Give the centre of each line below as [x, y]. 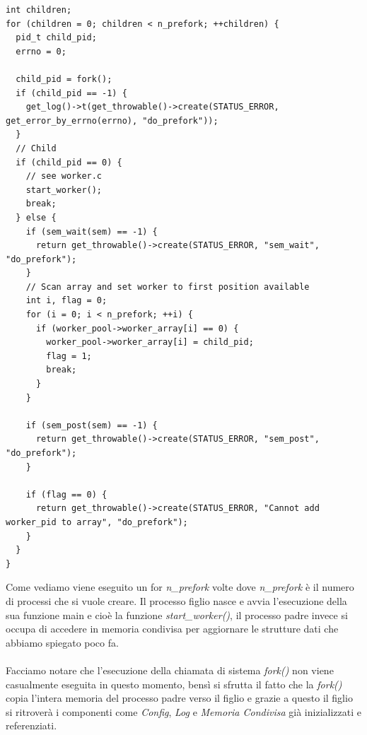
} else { [36, 217]
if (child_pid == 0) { [69, 162]
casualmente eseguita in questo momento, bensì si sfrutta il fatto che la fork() [174, 684]
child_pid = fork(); [64, 79]
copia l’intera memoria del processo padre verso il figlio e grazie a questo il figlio [179, 698]
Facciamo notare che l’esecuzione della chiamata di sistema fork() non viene [170, 670]
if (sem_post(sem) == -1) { [92, 425]
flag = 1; [69, 356]
